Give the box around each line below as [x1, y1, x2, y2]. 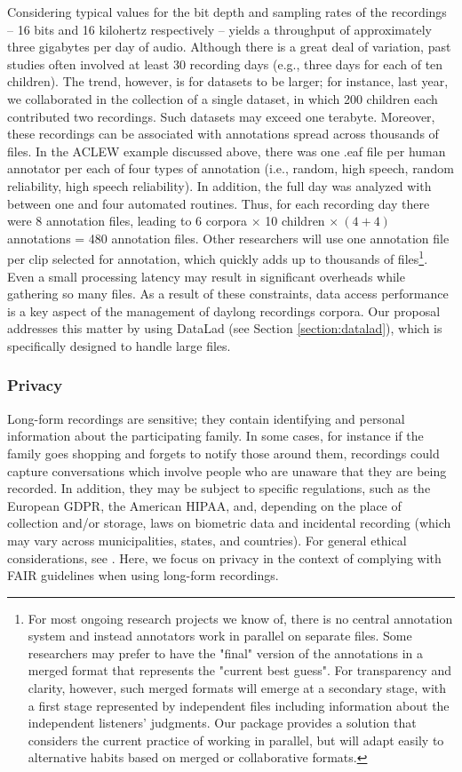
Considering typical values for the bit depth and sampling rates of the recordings [7, 3, 447, 20]
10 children [265, 211, 325, 230]
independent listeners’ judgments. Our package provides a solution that [28, 713, 417, 732]
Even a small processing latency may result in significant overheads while [7, 267, 405, 285]
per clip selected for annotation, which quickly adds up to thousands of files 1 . [7, 247, 428, 267]
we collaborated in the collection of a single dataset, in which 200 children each [7, 89, 438, 107]
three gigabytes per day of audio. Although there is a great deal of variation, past [7, 37, 451, 56]
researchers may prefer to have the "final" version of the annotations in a [28, 643, 424, 662]
